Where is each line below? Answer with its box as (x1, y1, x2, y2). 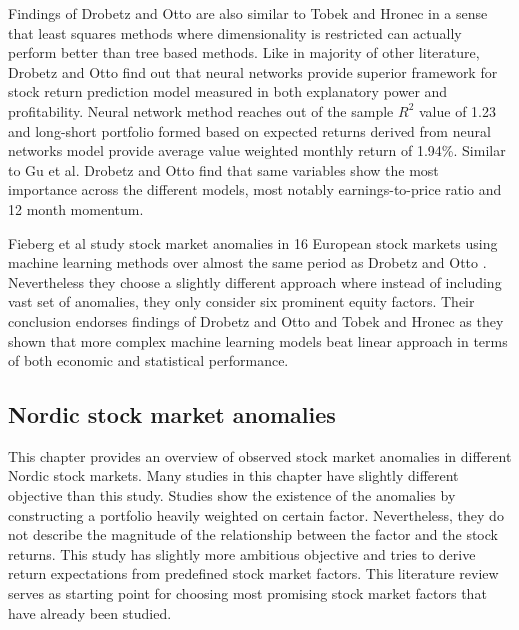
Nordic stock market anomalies (8, 399, 336, 430)
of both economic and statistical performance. (8, 350, 289, 371)
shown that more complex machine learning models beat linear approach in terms (8, 330, 508, 351)
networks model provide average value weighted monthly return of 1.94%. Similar (8, 140, 506, 161)
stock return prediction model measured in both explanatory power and (8, 81, 448, 102)
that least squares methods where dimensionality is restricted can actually (8, 22, 462, 43)
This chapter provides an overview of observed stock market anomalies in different (8, 445, 512, 466)
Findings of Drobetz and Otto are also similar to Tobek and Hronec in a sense (8, 3, 488, 23)
